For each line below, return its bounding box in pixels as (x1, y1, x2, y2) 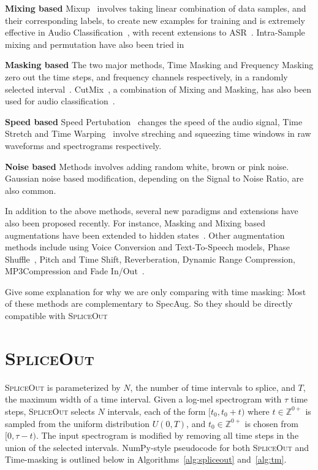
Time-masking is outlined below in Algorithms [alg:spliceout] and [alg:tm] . (5, 453, 287, 466)
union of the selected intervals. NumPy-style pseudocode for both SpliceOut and (5, 441, 309, 453)
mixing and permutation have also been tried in (5, 37, 184, 50)
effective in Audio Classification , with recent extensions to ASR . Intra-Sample (5, 26, 305, 39)
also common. (5, 183, 56, 196)
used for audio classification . (5, 94, 115, 107)
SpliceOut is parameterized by (5, 380, 121, 393)
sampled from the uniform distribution (5, 417, 150, 430)
